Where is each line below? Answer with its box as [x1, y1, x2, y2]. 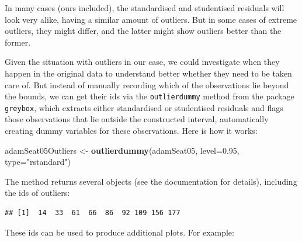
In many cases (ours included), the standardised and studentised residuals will [5, 2, 284, 13]
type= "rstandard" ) [5, 155, 71, 168]
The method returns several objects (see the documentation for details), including [5, 175, 297, 187]
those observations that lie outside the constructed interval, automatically [5, 113, 269, 125]
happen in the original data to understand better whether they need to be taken [5, 67, 292, 79]
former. [5, 36, 31, 48]
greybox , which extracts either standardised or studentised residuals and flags [5, 101, 283, 113]
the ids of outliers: [5, 186, 70, 199]
